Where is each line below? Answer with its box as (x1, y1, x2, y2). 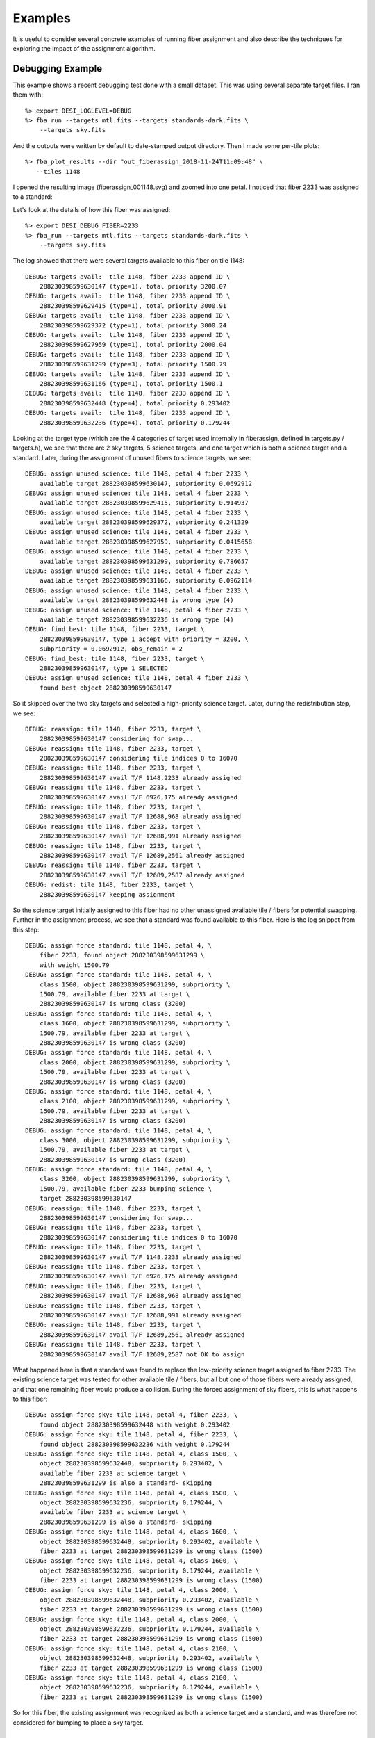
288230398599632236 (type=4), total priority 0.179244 (39, 419, 231, 427)
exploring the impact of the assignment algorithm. (12, 44, 156, 52)
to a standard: (12, 193, 53, 201)
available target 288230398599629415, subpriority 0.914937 (39, 499, 249, 507)
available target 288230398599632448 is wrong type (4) (39, 596, 234, 604)
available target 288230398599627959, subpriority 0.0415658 (39, 537, 253, 546)
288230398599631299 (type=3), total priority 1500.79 (39, 360, 227, 368)
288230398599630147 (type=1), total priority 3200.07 (39, 282, 227, 291)
